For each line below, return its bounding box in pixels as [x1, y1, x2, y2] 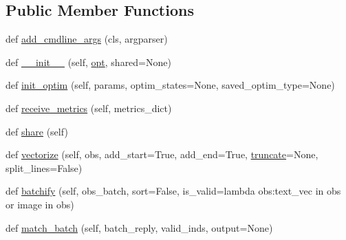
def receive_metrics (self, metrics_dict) [6, 100, 172, 115]
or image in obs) [6, 197, 74, 211]
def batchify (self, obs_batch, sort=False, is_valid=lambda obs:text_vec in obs [6, 184, 341, 198]
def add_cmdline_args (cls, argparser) [6, 32, 168, 46]
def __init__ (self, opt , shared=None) [6, 54, 171, 69]
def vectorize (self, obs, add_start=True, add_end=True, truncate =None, [6, 147, 318, 162]
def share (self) [6, 124, 68, 138]
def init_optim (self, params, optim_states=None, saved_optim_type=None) [6, 78, 335, 92]
